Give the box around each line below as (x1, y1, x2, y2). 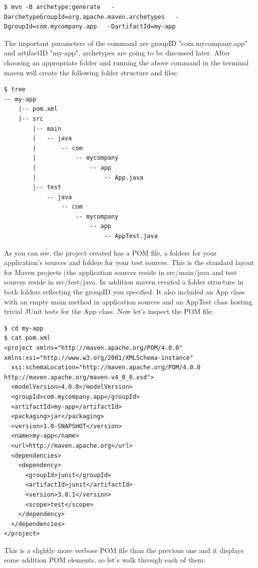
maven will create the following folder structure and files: (4, 67, 178, 77)
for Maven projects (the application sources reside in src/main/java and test (4, 267, 237, 277)
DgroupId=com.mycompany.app (4, 23, 97, 30)
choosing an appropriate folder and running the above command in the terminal (4, 57, 249, 67)
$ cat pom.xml (4, 334, 51, 342)
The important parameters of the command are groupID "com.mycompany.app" (4, 37, 248, 48)
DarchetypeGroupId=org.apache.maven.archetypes (4, 13, 165, 20)
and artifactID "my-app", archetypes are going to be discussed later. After (4, 47, 230, 58)
